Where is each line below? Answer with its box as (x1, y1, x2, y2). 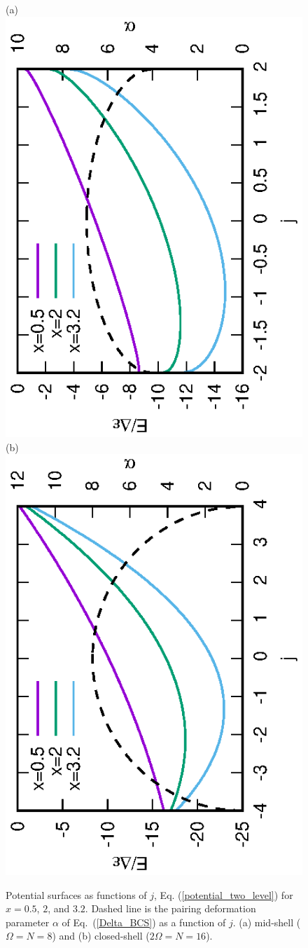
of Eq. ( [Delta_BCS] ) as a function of (62, 914, 226, 929)
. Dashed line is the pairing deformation (85, 901, 256, 916)
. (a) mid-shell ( (232, 914, 301, 929)
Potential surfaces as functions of (6, 887, 147, 902)
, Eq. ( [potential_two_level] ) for (154, 887, 293, 902)
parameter (6, 914, 50, 929)
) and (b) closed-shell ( (52, 928, 150, 943)
